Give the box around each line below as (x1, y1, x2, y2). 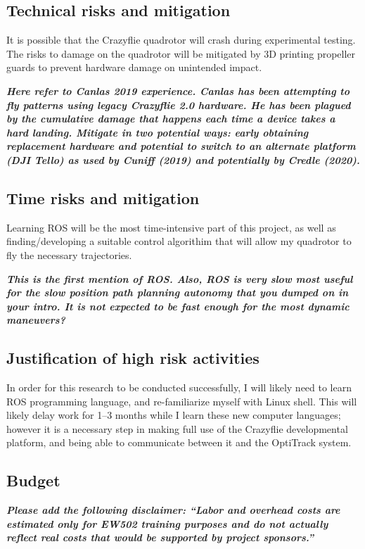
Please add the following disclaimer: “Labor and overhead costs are (6, 503, 340, 517)
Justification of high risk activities (6, 347, 260, 369)
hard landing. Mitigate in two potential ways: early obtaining (6, 125, 309, 139)
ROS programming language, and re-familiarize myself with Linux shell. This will (6, 393, 357, 408)
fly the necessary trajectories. (6, 247, 132, 262)
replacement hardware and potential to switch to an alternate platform (6, 139, 356, 153)
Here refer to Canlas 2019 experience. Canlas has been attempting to (6, 83, 350, 98)
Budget (6, 469, 60, 491)
